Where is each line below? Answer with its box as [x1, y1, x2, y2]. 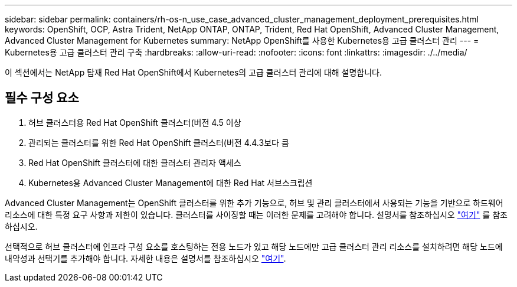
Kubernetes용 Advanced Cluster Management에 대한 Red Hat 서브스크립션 [28, 177, 313, 188]
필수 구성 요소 [5, 90, 79, 106]
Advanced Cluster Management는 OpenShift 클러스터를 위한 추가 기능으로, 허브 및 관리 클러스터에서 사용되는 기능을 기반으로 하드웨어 [5, 197, 503, 208]
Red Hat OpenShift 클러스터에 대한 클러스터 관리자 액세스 [28, 157, 241, 168]
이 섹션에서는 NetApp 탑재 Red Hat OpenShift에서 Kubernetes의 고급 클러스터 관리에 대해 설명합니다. [5, 67, 382, 77]
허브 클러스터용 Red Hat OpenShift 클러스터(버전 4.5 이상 [28, 117, 241, 128]
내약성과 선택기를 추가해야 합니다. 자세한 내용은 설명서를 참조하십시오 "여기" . [5, 253, 286, 263]
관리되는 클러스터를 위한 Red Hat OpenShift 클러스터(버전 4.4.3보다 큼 [28, 137, 289, 148]
